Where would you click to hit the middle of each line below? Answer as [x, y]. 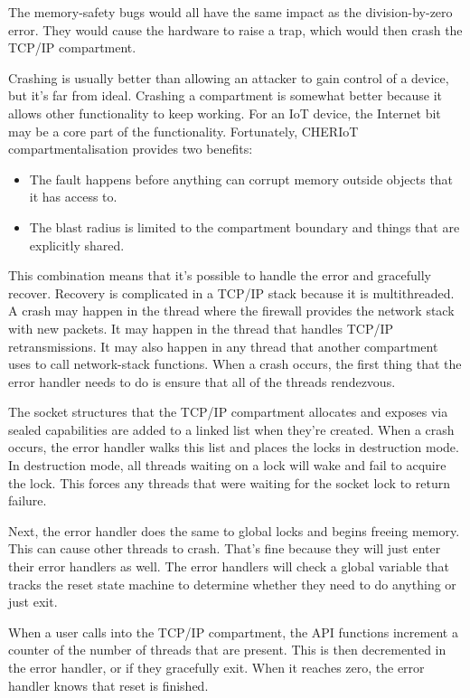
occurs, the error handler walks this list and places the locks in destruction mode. [234, 447]
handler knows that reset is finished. [108, 685]
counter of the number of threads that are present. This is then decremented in [227, 650]
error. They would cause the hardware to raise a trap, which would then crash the [235, 29]
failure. [28, 500]
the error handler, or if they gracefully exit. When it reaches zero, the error [216, 667]
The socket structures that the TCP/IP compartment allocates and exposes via [228, 412]
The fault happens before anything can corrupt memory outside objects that [241, 179]
